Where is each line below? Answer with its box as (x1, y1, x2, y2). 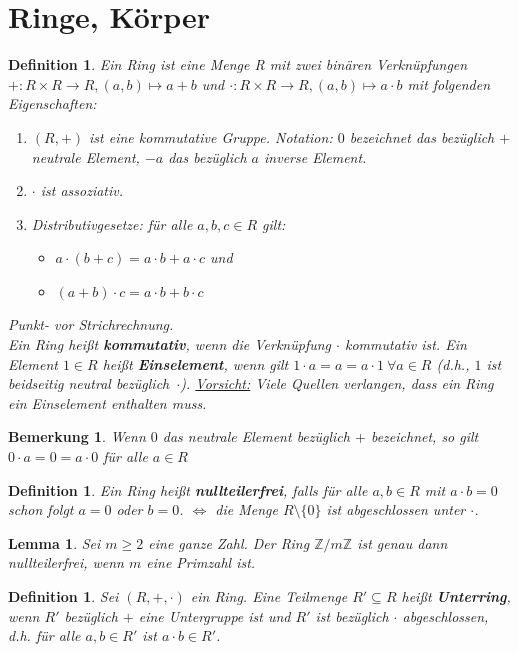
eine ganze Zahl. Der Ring (148, 532, 310, 553)
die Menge (215, 499, 278, 520)
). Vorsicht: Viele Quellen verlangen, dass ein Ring (180, 373, 494, 394)
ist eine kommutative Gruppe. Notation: (89, 126, 333, 147)
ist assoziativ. (40, 180, 124, 201)
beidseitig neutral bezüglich (8, 373, 170, 394)
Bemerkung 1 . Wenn (8, 426, 146, 447)
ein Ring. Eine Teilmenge (190, 586, 348, 606)
